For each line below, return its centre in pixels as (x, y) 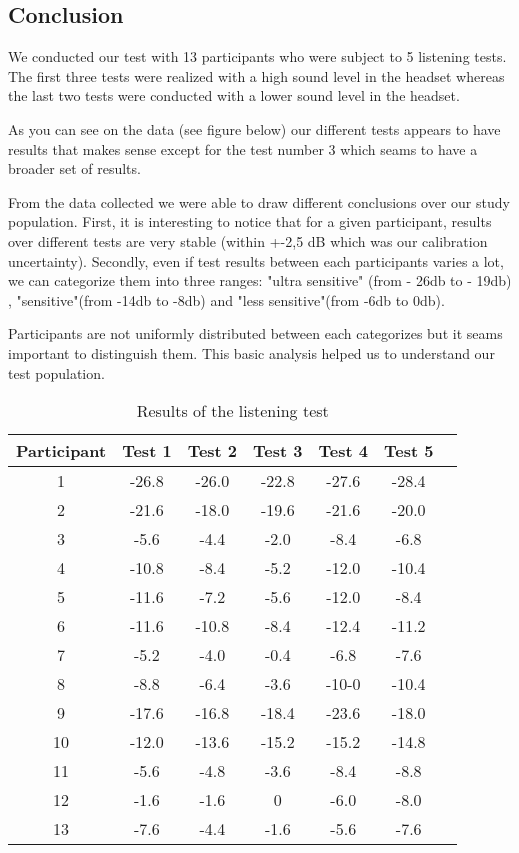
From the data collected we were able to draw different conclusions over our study (259, 201)
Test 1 (147, 451)
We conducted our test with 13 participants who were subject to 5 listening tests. (257, 56)
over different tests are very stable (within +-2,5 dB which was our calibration (248, 240)
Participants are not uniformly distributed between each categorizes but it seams (255, 333)
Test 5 (408, 451)
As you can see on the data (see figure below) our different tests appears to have (254, 128)
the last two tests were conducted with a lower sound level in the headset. (234, 95)
